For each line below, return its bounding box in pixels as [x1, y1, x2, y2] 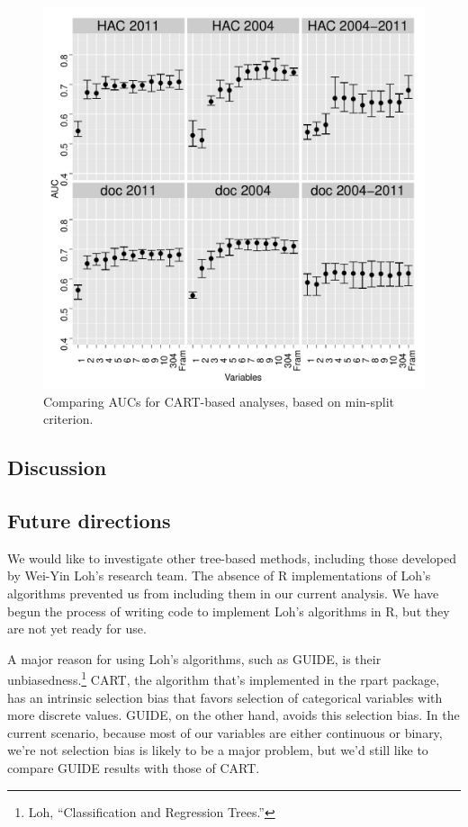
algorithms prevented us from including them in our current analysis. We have [7, 583, 439, 602]
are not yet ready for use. [7, 619, 147, 638]
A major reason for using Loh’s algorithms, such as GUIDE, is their [7, 649, 382, 668]
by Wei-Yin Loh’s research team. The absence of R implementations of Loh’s [7, 566, 431, 585]
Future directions [7, 506, 171, 534]
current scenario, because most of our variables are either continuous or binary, [7, 723, 443, 742]
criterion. [43, 409, 94, 428]
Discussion [7, 454, 107, 481]
